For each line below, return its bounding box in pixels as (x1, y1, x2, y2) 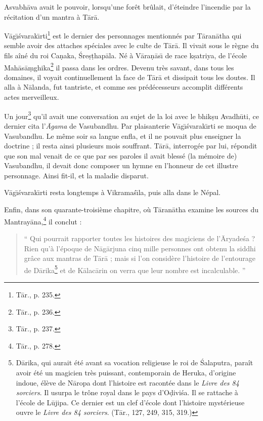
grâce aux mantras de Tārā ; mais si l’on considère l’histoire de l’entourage (24, 253, 256, 263)
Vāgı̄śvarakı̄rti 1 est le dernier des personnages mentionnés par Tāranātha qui (4, 29, 242, 41)
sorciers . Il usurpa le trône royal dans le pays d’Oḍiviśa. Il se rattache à (16, 387, 238, 398)
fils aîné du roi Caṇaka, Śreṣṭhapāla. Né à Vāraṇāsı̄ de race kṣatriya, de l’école (4, 50, 247, 61)
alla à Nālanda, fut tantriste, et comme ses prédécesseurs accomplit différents (4, 82, 243, 92)
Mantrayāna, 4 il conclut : (4, 214, 82, 226)
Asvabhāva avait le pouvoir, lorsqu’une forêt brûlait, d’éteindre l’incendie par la (4, 2, 251, 12)
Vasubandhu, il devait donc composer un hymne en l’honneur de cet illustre (4, 160, 238, 171)
